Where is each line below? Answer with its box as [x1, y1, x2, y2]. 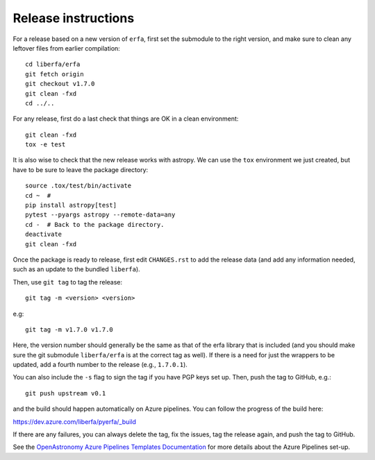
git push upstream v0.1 [25, 389, 106, 397]
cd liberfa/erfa [25, 60, 81, 69]
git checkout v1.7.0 [25, 80, 95, 88]
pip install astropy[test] [25, 201, 117, 210]
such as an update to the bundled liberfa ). [12, 265, 140, 273]
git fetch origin [25, 70, 84, 78]
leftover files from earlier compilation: [12, 44, 121, 52]
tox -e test [25, 141, 66, 148]
